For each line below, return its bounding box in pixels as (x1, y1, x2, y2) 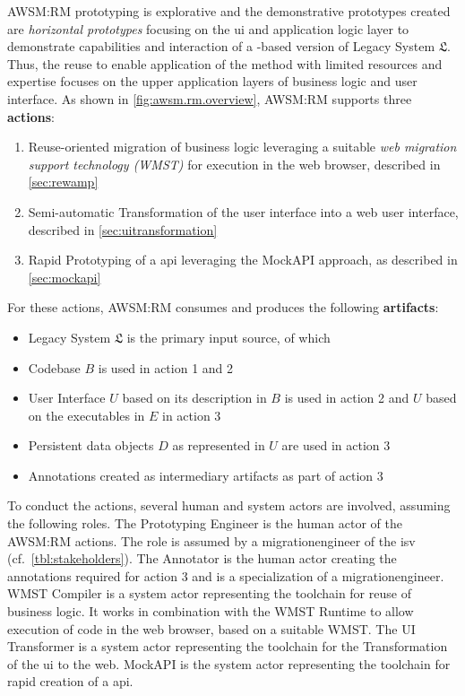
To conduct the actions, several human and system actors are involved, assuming (7, 496, 451, 515)
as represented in (172, 436, 265, 455)
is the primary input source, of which (126, 327, 331, 346)
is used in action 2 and (284, 388, 409, 407)
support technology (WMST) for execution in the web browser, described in (28, 154, 441, 173)
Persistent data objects (28, 436, 154, 455)
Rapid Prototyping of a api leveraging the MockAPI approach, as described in (28, 250, 458, 269)
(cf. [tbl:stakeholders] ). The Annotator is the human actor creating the (7, 549, 397, 568)
